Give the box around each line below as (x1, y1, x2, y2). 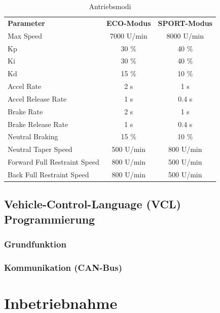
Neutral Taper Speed (8, 144, 72, 154)
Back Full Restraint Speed (8, 169, 89, 179)
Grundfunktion (4, 238, 66, 251)
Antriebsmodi (89, 1, 131, 11)
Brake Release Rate (8, 118, 68, 129)
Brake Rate (8, 106, 43, 116)
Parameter (8, 17, 45, 28)
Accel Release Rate (8, 93, 67, 104)
